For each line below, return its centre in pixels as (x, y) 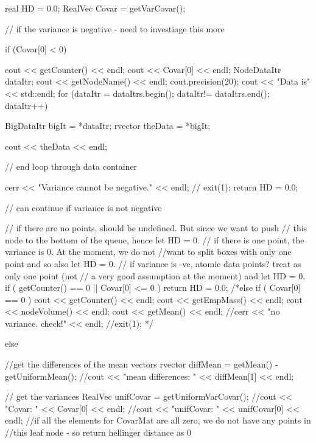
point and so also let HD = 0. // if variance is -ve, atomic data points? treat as (153, 263)
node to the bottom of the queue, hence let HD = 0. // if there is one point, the (155, 239)
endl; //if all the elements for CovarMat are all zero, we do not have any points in (158, 420)
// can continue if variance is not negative (83, 207)
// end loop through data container (71, 166)
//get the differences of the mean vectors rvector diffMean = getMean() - (142, 364)
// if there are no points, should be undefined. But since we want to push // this (156, 228)
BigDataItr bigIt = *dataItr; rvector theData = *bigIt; (108, 126)
